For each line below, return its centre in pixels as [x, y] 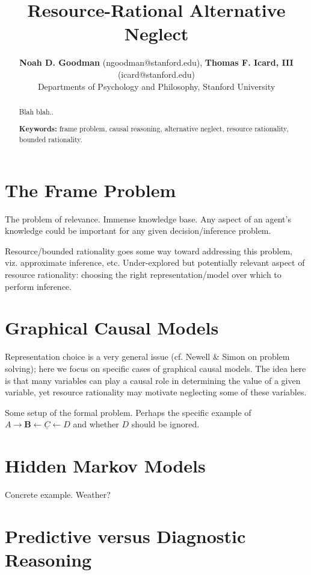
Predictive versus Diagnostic [125, 536]
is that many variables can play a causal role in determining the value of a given [153, 380]
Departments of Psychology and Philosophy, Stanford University [156, 86]
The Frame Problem [91, 190]
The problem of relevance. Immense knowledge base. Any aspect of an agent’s [148, 218]
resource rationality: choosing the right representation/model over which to [143, 275]
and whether [96, 424]
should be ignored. [165, 424]
